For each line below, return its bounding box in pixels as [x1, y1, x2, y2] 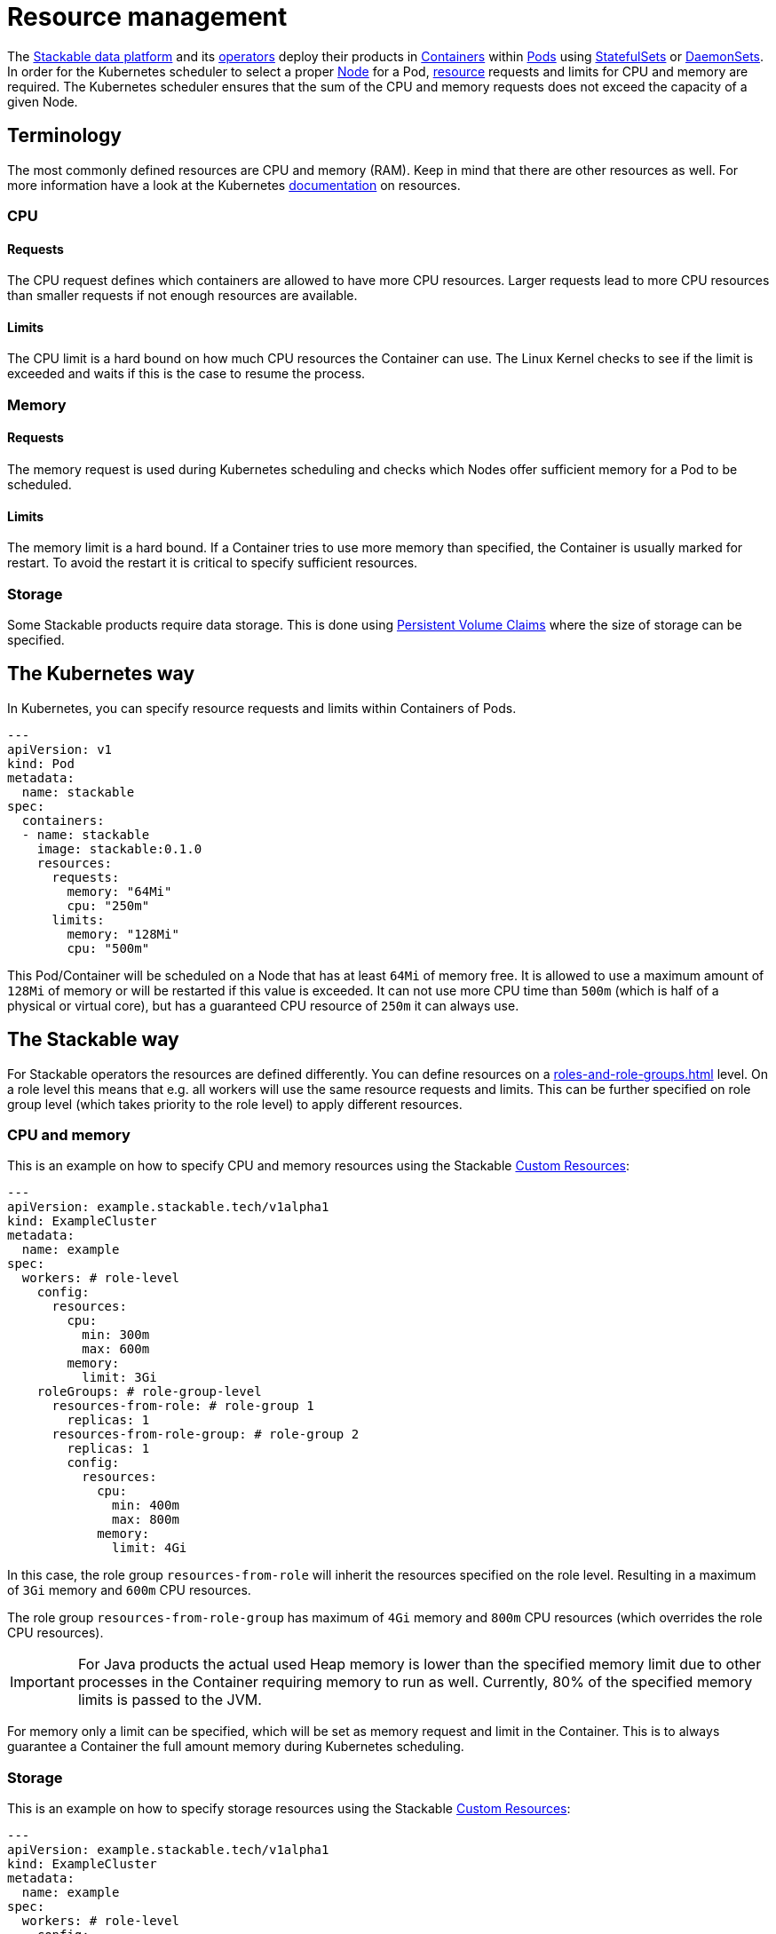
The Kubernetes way [7, 662, 195, 686]
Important [10, 1673, 75, 1692]
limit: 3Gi [82, 1370, 157, 1385]
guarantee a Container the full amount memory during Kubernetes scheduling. [7, 1739, 464, 1755]
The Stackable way [7, 1028, 179, 1051]
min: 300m [82, 1328, 150, 1343]
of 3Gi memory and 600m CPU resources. [7, 1582, 251, 1598]
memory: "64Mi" [67, 884, 172, 899]
